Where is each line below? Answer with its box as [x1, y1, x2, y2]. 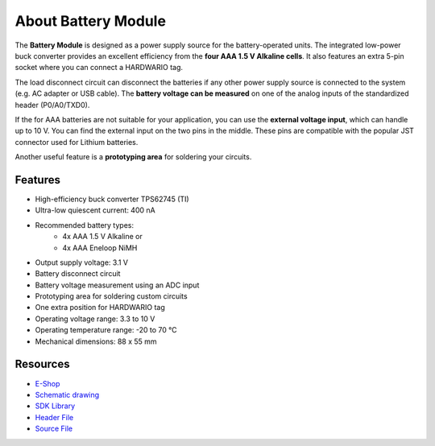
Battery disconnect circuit [35, 269, 121, 279]
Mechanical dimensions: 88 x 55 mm [35, 337, 157, 346]
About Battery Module [14, 12, 167, 30]
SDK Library [35, 401, 76, 411]
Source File [35, 423, 72, 434]
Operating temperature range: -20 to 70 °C [35, 325, 177, 335]
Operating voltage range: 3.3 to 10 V [35, 314, 155, 324]
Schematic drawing [35, 390, 100, 399]
